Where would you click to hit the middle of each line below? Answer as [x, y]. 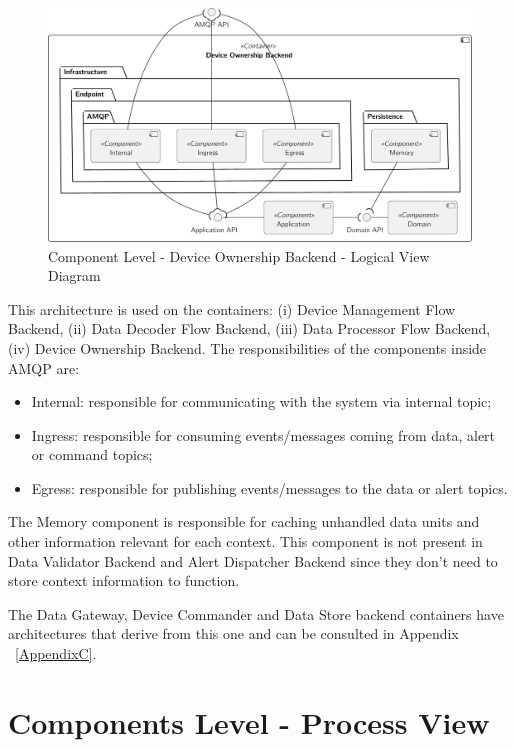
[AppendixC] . [56, 653]
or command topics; [92, 454]
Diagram [74, 275]
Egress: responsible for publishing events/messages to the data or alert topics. [269, 487]
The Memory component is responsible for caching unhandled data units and [244, 521]
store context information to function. [124, 580]
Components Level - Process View [249, 721]
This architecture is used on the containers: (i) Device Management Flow [232, 308]
